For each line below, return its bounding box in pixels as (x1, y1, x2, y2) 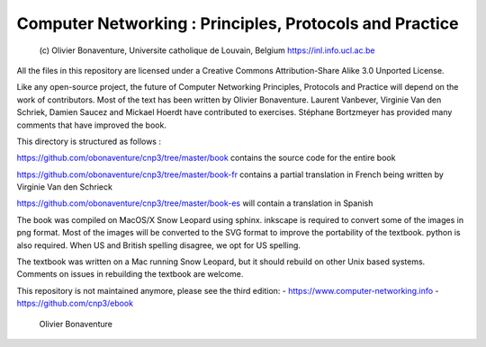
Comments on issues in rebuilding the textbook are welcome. (16, 269, 244, 280)
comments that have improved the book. (16, 120, 166, 130)
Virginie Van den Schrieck (16, 182, 112, 192)
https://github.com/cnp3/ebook (16, 298, 134, 309)
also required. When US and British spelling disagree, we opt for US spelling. (16, 239, 301, 251)
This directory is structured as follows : (16, 136, 162, 147)
